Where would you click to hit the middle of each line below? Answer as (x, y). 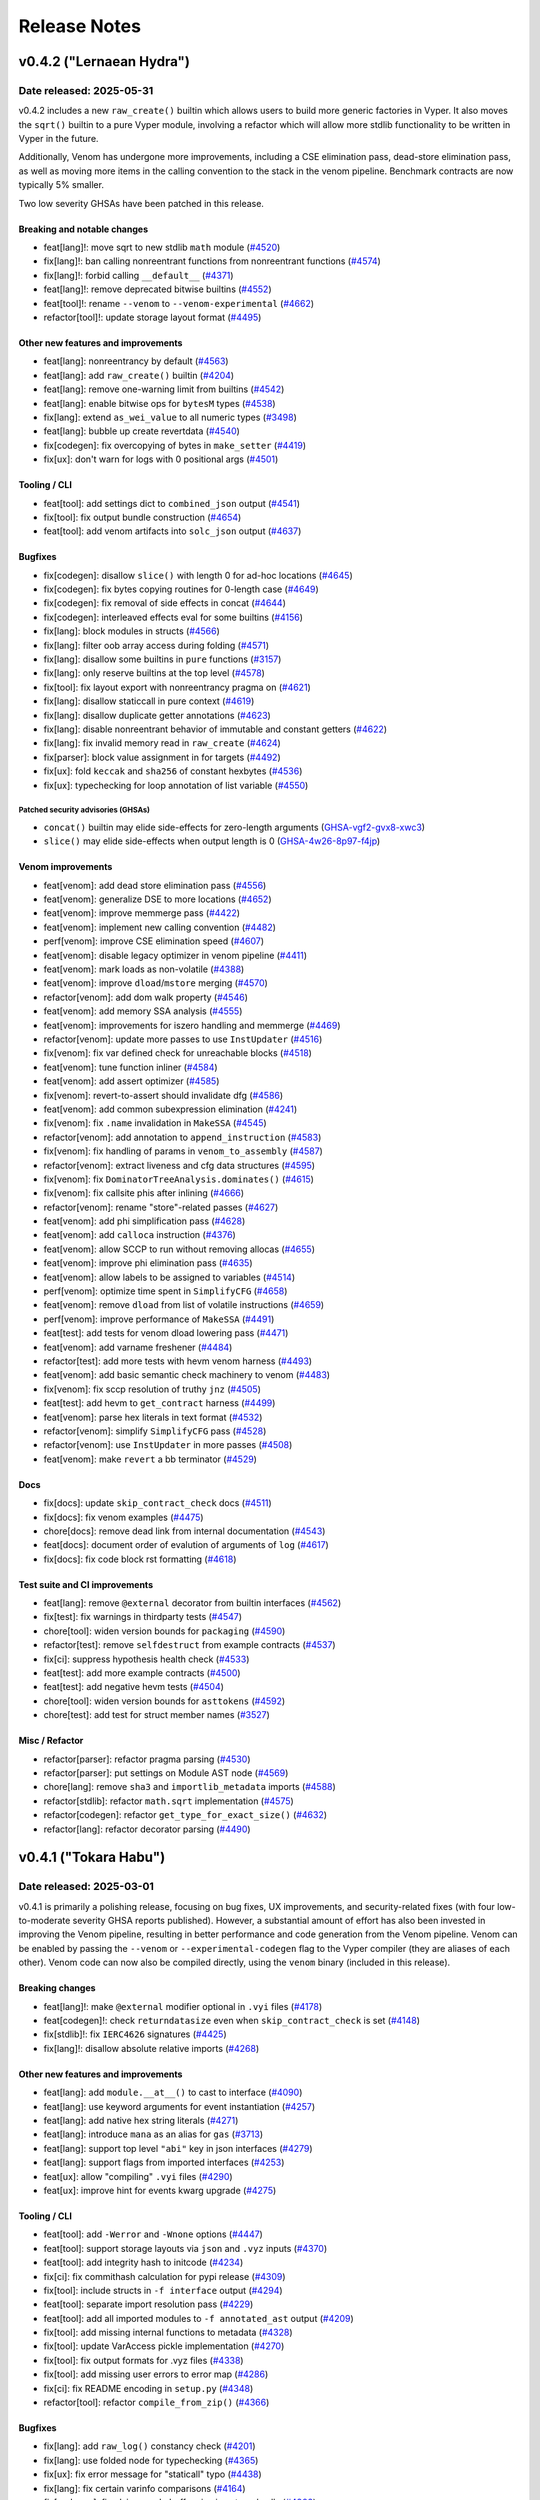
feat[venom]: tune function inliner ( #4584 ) (131, 1067)
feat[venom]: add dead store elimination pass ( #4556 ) (155, 885)
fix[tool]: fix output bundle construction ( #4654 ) (142, 517)
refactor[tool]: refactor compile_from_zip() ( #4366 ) (156, 2402)
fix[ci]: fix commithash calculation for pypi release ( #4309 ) (164, 2276)
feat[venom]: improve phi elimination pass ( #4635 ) (148, 1263)
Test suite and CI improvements (86, 1584)
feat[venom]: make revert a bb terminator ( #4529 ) (150, 1459)
